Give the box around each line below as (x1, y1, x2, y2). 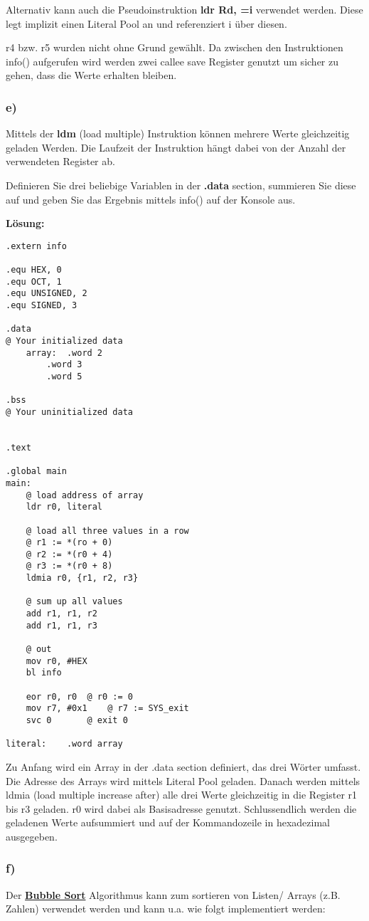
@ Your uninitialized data (6, 406, 133, 417)
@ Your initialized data (6, 336, 123, 346)
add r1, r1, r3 (26, 620, 97, 631)
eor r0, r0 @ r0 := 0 (26, 691, 133, 702)
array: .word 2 (26, 347, 103, 358)
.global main (6, 466, 67, 477)
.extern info (6, 241, 67, 251)
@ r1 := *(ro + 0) (26, 537, 113, 548)
